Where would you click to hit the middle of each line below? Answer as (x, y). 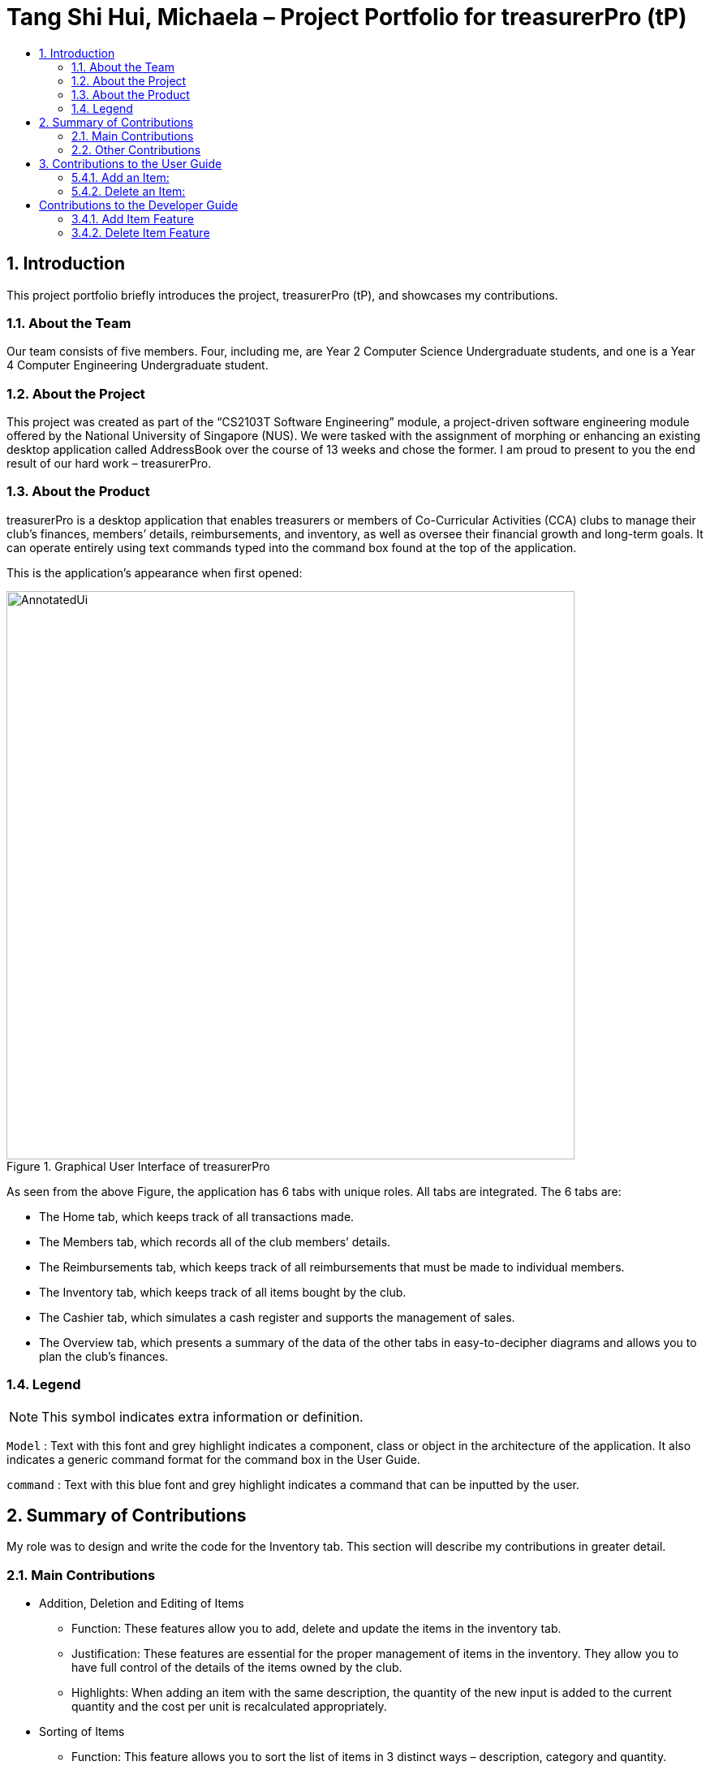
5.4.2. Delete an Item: (129, 191)
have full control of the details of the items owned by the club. (237, 1668)
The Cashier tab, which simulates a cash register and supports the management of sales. (277, 1317)
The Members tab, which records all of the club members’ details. (215, 1241)
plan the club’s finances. (104, 1356)
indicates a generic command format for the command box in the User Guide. (213, 1459)
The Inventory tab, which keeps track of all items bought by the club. (223, 1292)
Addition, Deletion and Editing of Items (142, 1604)
